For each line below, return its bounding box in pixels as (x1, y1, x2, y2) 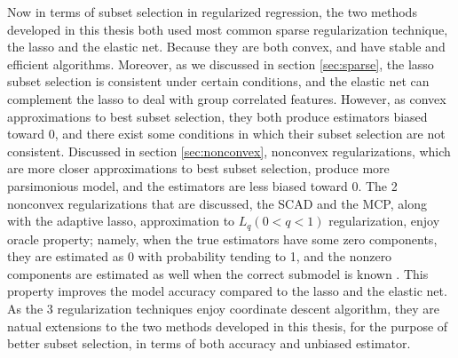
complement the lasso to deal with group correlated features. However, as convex (7, 89, 446, 107)
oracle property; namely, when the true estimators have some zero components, (7, 229, 438, 248)
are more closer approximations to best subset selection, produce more (7, 159, 390, 178)
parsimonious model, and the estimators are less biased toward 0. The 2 (7, 176, 398, 195)
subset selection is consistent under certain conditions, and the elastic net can (7, 72, 430, 91)
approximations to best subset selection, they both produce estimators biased (7, 107, 428, 125)
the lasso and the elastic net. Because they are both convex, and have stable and (7, 37, 446, 56)
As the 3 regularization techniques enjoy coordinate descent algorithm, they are (7, 298, 439, 317)
